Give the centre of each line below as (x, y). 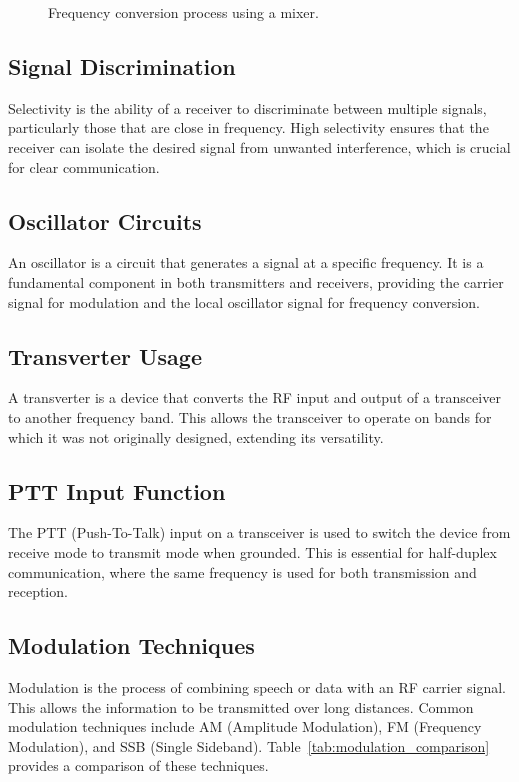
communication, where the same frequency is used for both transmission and (242, 571)
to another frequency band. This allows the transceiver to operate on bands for (250, 416)
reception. (38, 591)
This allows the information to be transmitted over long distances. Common (241, 706)
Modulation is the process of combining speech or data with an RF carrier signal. (257, 686)
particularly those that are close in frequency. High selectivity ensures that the (248, 127)
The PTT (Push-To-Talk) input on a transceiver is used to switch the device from (259, 532)
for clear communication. (84, 166)
